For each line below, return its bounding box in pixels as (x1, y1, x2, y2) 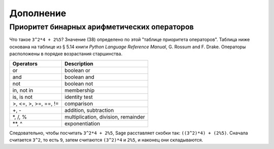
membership (64, 87, 95, 94)
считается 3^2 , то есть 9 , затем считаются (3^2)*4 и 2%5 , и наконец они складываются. (9, 137, 203, 143)
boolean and (64, 73, 95, 81)
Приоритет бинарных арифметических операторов (9, 22, 194, 31)
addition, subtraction (64, 106, 114, 114)
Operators (12, 60, 38, 67)
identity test (64, 93, 93, 100)
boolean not (64, 80, 93, 87)
